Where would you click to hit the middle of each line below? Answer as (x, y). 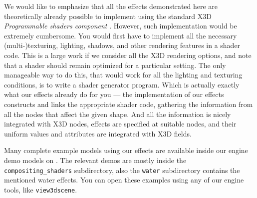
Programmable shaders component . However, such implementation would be (121, 26)
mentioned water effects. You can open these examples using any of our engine (124, 180)
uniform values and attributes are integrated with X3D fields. (98, 133)
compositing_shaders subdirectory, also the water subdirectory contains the (122, 170)
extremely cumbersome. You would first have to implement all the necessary (121, 35)
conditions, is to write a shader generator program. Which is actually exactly (122, 84)
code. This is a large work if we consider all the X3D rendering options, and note (128, 55)
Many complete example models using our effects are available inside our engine (126, 150)
